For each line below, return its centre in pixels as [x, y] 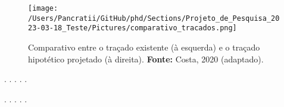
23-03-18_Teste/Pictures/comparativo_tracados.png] [132, 28]
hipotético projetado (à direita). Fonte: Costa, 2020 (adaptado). [146, 59]
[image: [43, 8]
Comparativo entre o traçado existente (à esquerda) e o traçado [144, 47]
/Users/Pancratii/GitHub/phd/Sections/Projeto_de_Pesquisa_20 [154, 18]
